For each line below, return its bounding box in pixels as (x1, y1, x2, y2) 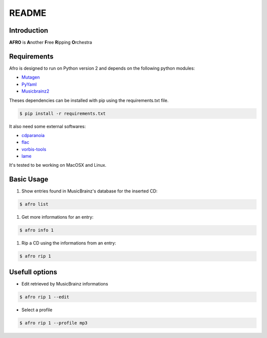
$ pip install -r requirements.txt (19, 110, 106, 116)
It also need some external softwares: (9, 123, 86, 129)
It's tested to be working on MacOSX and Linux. (9, 162, 106, 168)
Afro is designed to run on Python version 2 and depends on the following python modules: (9, 65, 195, 71)
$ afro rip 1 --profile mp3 (19, 320, 88, 326)
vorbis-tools (21, 146, 46, 152)
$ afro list (19, 201, 49, 207)
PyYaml (21, 81, 37, 87)
